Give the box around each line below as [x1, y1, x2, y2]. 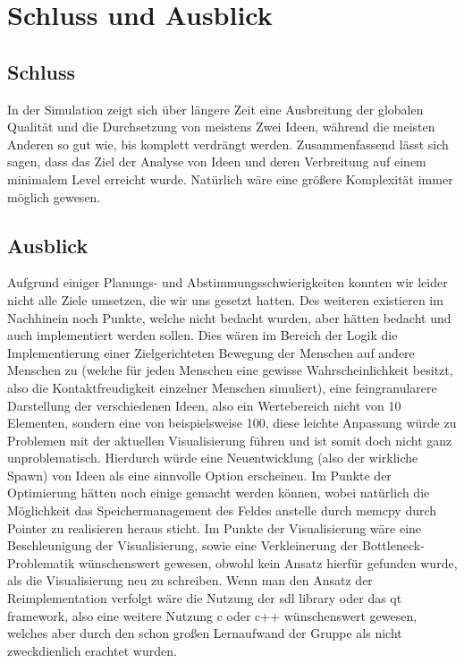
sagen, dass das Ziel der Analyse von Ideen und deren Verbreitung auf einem [7, 152, 426, 171]
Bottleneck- [361, 536, 425, 555]
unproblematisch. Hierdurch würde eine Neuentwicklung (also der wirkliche [7, 448, 418, 467]
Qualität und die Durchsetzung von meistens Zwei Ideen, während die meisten [7, 117, 435, 136]
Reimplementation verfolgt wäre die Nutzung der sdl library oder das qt [7, 589, 402, 608]
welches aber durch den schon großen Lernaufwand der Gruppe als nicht [7, 624, 402, 642]
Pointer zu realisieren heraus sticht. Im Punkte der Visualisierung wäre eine [7, 518, 422, 537]
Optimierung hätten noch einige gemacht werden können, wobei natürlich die [7, 483, 430, 502]
